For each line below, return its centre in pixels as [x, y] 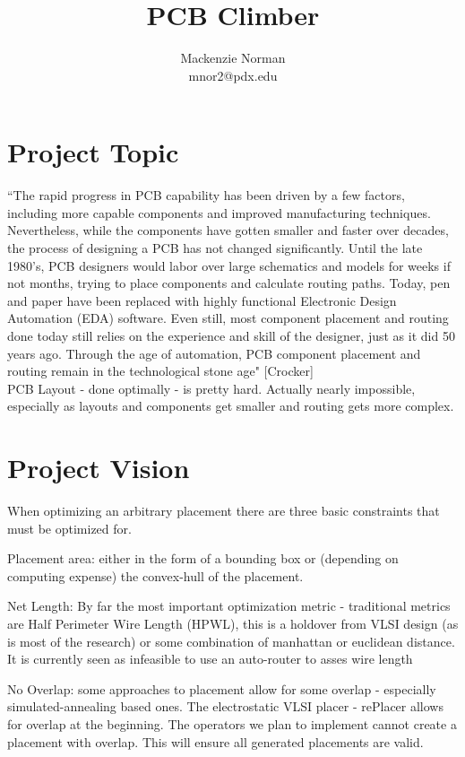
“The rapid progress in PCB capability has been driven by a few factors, [206, 195]
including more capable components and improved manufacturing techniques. [219, 212]
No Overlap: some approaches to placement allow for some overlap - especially [222, 688]
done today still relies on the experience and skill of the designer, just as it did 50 [231, 335]
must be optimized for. [69, 528]
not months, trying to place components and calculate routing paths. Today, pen [229, 283]
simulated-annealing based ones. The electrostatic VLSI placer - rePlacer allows [225, 706]
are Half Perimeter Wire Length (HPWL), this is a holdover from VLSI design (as [233, 624]
